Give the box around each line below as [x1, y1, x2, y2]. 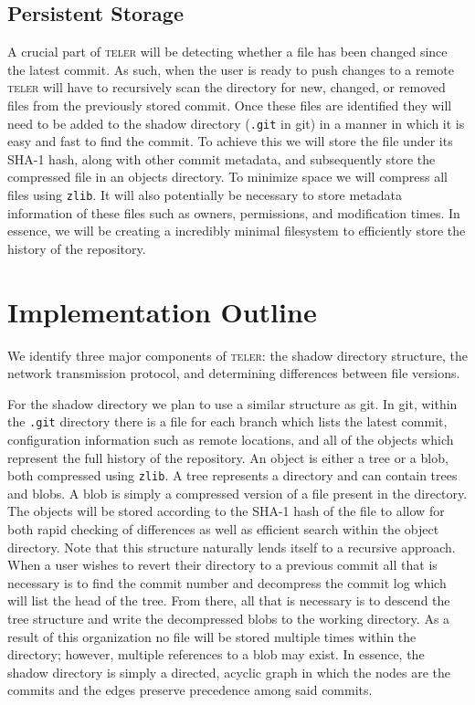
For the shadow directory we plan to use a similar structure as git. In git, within [7, 394, 458, 413]
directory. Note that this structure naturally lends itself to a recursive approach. [7, 537, 456, 556]
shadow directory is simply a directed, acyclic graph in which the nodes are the [7, 662, 451, 681]
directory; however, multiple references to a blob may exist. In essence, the [7, 645, 425, 664]
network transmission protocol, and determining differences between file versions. [7, 363, 460, 383]
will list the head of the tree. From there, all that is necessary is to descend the [7, 591, 450, 610]
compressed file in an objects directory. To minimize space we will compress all [7, 167, 448, 186]
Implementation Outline [7, 292, 317, 330]
